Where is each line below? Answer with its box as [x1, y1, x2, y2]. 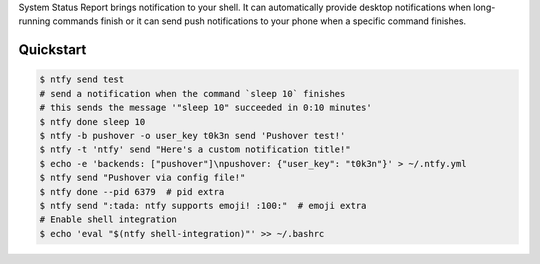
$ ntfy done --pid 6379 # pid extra [39, 186, 225, 197]
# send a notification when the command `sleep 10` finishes [39, 88, 346, 99]
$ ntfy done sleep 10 [39, 116, 146, 127]
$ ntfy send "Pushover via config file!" [39, 172, 246, 184]
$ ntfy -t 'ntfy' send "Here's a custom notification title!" [39, 144, 351, 155]
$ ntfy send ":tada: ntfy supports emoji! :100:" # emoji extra [39, 200, 367, 211]
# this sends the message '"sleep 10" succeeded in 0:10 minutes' [39, 102, 372, 114]
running [18, 15, 51, 27]
